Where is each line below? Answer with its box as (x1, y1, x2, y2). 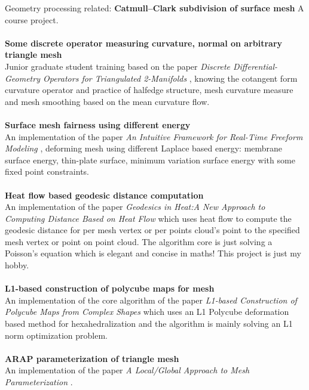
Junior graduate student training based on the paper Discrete (5, 60, 230, 72)
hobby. (5, 259, 29, 271)
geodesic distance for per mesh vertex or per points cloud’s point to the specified (5, 224, 300, 236)
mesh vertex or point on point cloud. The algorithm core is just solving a (5, 235, 273, 247)
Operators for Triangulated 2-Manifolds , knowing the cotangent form (42, 72, 298, 84)
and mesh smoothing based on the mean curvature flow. (5, 95, 210, 107)
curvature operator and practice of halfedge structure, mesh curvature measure (5, 83, 293, 96)
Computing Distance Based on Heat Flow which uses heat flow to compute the (5, 212, 292, 224)
